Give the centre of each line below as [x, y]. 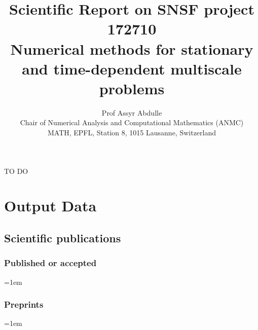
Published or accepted [50, 263]
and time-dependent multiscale [132, 68]
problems [132, 88]
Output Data [50, 206]
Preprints [24, 304]
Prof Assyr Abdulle [132, 112]
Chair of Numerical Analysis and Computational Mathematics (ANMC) [132, 122]
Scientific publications [63, 238]
